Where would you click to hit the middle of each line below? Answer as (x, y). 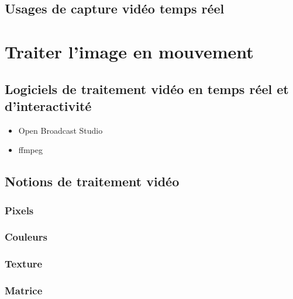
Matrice (24, 291)
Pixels (19, 210)
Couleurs (26, 237)
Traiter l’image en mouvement (129, 51)
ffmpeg (31, 150)
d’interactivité (48, 105)
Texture (24, 264)
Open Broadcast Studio (61, 130)
